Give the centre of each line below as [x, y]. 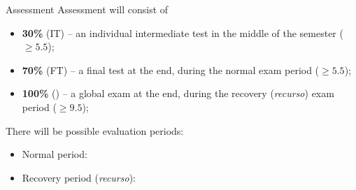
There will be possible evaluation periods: [95, 130]
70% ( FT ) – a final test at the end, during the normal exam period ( [171, 70]
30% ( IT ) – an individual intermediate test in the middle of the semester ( [183, 32]
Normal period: [55, 154]
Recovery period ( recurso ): [79, 177]
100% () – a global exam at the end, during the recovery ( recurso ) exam [178, 93]
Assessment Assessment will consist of [87, 9]
